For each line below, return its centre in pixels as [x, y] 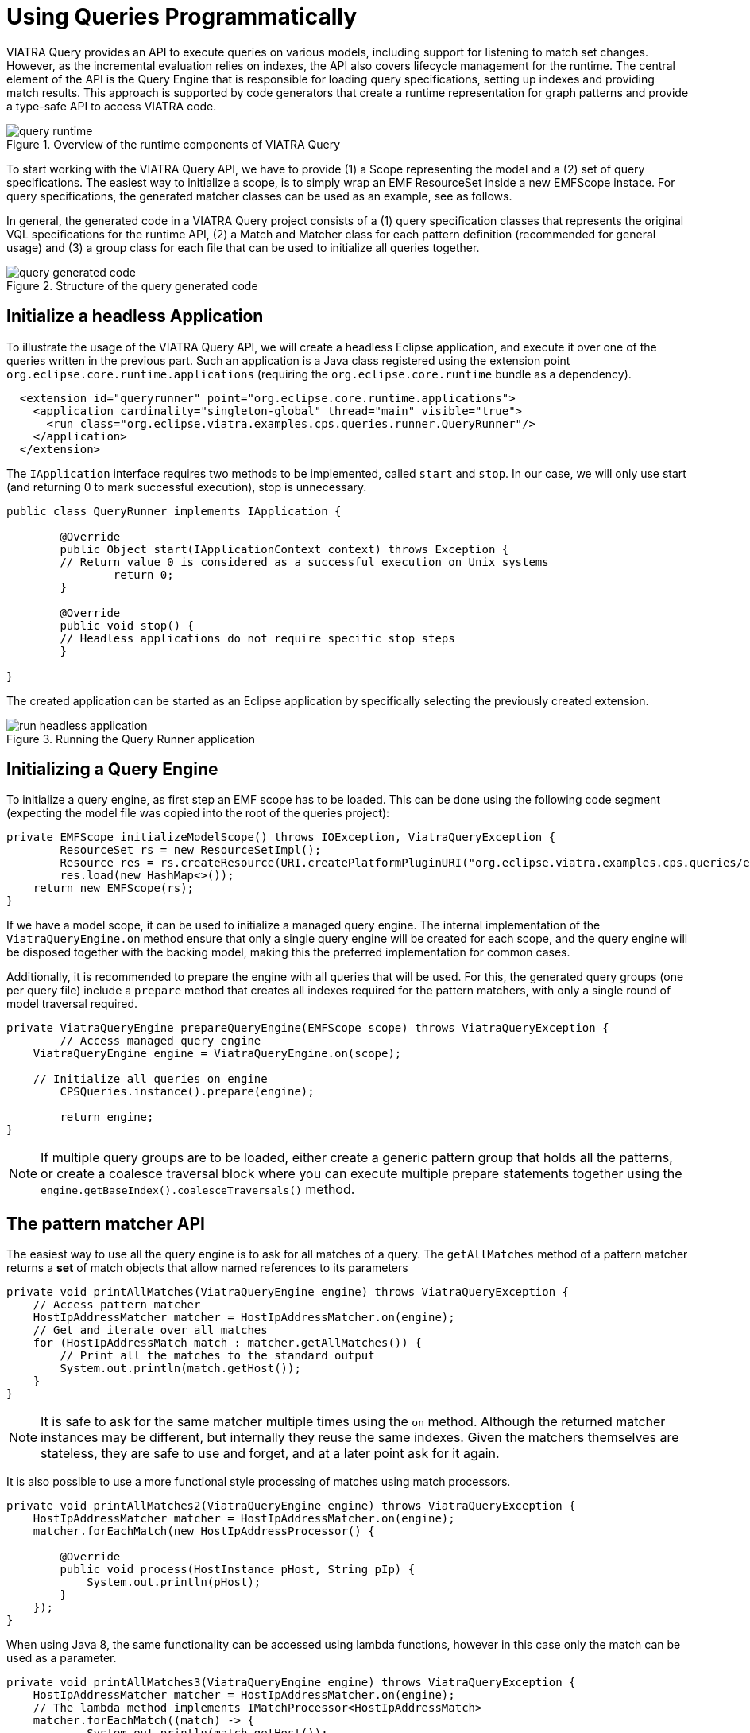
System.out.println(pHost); [174, 1582]
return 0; [143, 574]
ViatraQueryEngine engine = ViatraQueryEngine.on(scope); [217, 1054]
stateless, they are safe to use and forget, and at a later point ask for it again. [270, 1454]
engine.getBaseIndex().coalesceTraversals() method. [198, 1190]
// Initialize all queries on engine [150, 1079]
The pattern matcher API [106, 1223]
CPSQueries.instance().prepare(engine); [187, 1092]
